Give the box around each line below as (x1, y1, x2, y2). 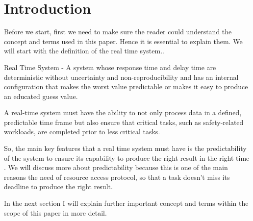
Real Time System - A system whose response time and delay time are (4, 62, 216, 72)
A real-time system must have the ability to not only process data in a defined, (4, 107, 242, 118)
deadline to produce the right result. (4, 181, 113, 192)
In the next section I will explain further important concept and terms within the (4, 198, 249, 208)
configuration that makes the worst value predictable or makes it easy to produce (4, 81, 248, 92)
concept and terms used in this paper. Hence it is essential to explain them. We (4, 36, 243, 46)
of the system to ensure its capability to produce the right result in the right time (4, 152, 250, 163)
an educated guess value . (4, 91, 78, 101)
